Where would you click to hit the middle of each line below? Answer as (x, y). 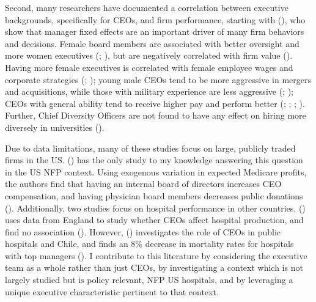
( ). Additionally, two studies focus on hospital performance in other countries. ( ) (155, 208)
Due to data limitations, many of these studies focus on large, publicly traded (150, 148)
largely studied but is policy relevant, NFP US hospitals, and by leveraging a (149, 280)
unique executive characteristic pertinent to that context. (112, 291)
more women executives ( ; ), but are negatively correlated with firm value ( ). (149, 55)
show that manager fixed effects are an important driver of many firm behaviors (155, 31)
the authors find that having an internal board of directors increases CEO (143, 184)
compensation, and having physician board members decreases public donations (154, 195)
